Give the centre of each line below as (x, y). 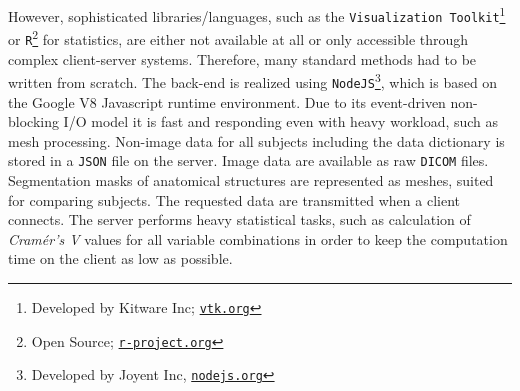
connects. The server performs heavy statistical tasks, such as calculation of (239, 219)
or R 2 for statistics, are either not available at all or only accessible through (238, 37)
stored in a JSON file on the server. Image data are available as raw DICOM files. (248, 160)
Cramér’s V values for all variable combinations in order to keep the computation (258, 238)
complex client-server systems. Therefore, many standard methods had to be (242, 58)
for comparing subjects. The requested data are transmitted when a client (234, 199)
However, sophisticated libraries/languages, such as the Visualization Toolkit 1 (257, 14)
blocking (33, 121)
